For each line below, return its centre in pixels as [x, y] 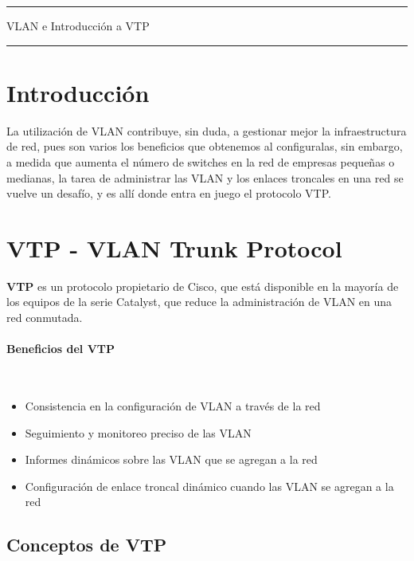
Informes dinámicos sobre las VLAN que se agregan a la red [171, 459]
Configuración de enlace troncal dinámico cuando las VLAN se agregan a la [209, 486]
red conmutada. [45, 317]
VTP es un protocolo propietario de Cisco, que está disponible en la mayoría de [203, 286]
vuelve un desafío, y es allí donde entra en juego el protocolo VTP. [169, 193]
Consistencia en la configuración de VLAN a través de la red [173, 405]
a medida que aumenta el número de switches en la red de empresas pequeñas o [201, 161]
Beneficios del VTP [61, 349]
